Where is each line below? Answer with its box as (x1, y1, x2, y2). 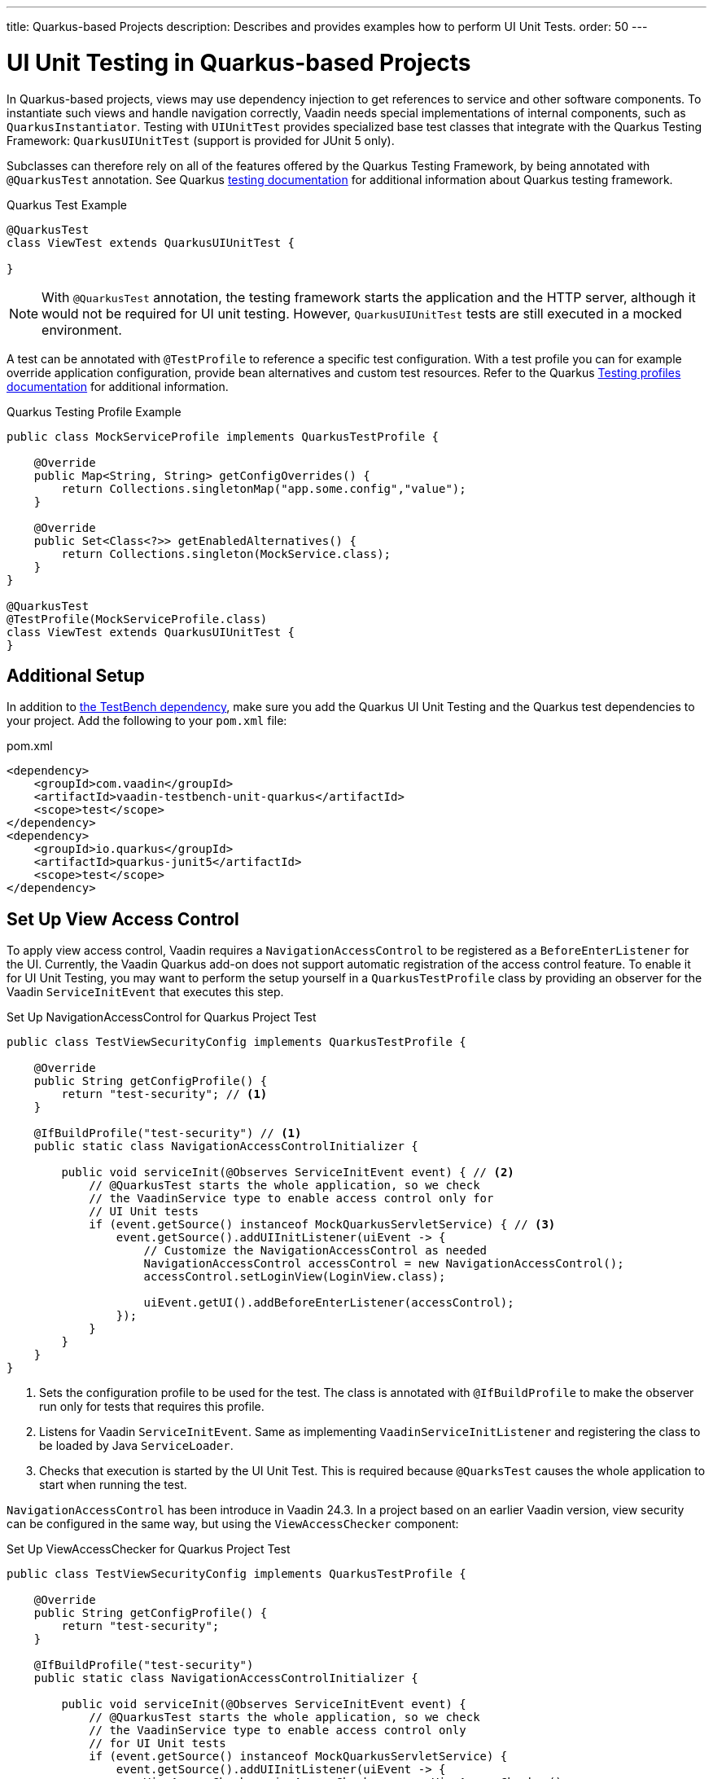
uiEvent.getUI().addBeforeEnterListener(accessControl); (143, 1296, 514, 1310)
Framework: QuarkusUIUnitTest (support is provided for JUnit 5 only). (7, 133, 395, 147)
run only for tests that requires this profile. (39, 1399, 265, 1414)
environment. (42, 321, 122, 338)
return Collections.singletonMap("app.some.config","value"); (61, 481, 466, 495)
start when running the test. (39, 1478, 187, 1492)
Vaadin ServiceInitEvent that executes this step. (7, 985, 284, 999)
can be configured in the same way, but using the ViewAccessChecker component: (7, 1517, 459, 1531)
